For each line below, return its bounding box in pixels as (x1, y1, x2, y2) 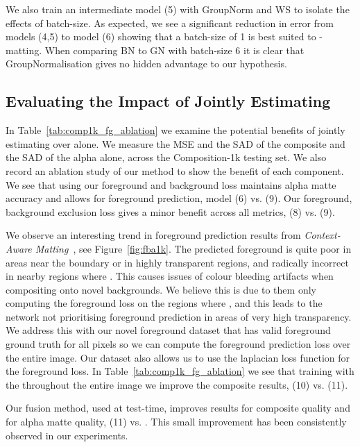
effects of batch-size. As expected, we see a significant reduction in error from (6, 15, 334, 30)
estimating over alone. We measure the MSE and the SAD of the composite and (6, 136, 345, 151)
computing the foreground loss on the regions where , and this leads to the (6, 296, 323, 310)
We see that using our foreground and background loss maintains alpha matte (6, 177, 336, 192)
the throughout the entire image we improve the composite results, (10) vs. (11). (6, 377, 348, 391)
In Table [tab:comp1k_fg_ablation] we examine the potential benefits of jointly (6, 123, 345, 137)
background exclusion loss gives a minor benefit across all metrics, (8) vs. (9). (6, 204, 335, 219)
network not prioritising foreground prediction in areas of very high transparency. (6, 309, 352, 323)
